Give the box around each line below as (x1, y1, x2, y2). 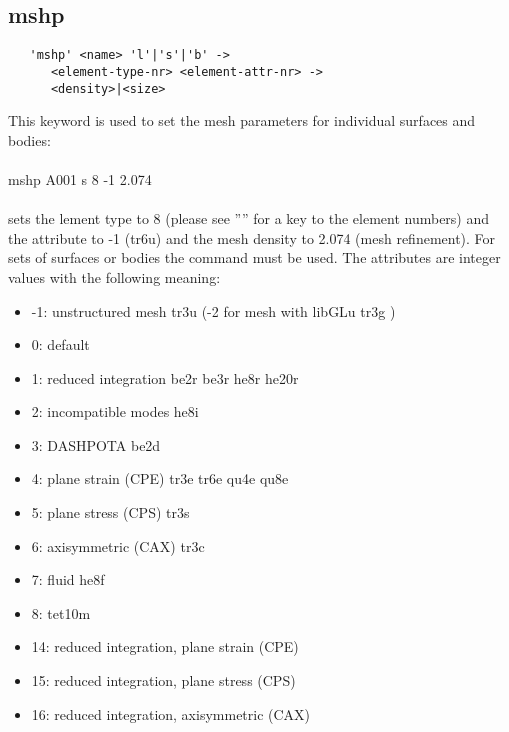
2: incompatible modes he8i (31, 401, 199, 422)
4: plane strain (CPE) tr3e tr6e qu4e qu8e (31, 468, 289, 489)
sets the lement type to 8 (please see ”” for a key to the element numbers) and (8, 208, 490, 229)
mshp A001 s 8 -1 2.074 (8, 168, 152, 189)
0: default (31, 334, 90, 355)
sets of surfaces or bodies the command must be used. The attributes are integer (8, 247, 501, 268)
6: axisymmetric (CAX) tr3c (31, 535, 205, 556)
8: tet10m (31, 602, 91, 623)
